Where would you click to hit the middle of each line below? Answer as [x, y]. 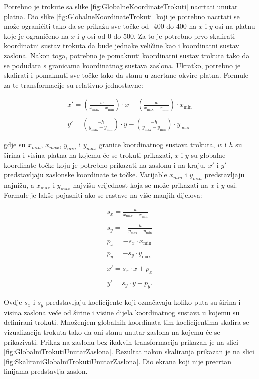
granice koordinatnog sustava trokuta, [157, 144]
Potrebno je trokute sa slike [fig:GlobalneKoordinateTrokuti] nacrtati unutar [121, 6]
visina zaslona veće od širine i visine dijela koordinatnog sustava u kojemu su [122, 312]
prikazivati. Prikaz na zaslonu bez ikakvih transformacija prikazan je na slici [121, 341]
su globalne [208, 155]
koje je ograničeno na [36, 36]
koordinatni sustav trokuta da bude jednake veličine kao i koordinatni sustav [122, 46]
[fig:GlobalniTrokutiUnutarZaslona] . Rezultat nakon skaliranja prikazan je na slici [129, 351]
